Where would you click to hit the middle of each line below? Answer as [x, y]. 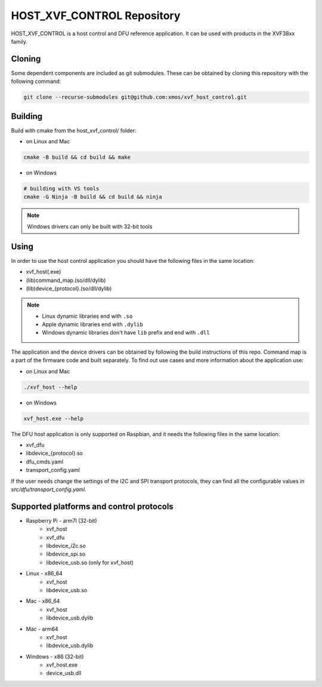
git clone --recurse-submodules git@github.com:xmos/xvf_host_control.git [135, 97]
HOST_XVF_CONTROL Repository [96, 16]
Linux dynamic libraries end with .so [87, 316]
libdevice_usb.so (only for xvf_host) [90, 562]
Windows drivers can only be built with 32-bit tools [90, 226]
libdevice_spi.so [66, 554]
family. [19, 41]
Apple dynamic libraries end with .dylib [92, 324]
